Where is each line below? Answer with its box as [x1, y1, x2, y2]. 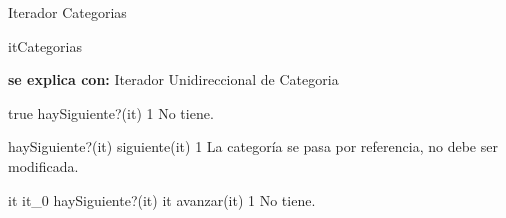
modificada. [8, 155, 79, 176]
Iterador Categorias [8, 2, 127, 22]
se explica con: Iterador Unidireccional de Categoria [8, 69, 339, 90]
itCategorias [8, 35, 83, 56]
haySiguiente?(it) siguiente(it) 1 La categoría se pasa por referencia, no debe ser [8, 136, 498, 157]
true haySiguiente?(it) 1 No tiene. [8, 102, 214, 123]
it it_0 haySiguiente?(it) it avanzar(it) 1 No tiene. [8, 189, 316, 210]
